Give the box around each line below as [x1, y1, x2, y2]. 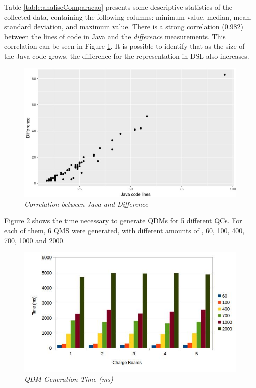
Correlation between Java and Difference [24, 198, 148, 209]
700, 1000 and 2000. [4, 235, 65, 245]
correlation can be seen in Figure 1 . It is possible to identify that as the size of [4, 41, 245, 51]
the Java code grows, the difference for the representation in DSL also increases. [4, 50, 249, 61]
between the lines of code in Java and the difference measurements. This [4, 31, 226, 41]
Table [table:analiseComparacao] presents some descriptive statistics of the [4, 2, 233, 12]
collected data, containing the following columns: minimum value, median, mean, [4, 11, 252, 22]
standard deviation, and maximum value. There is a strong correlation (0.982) [4, 21, 244, 32]
